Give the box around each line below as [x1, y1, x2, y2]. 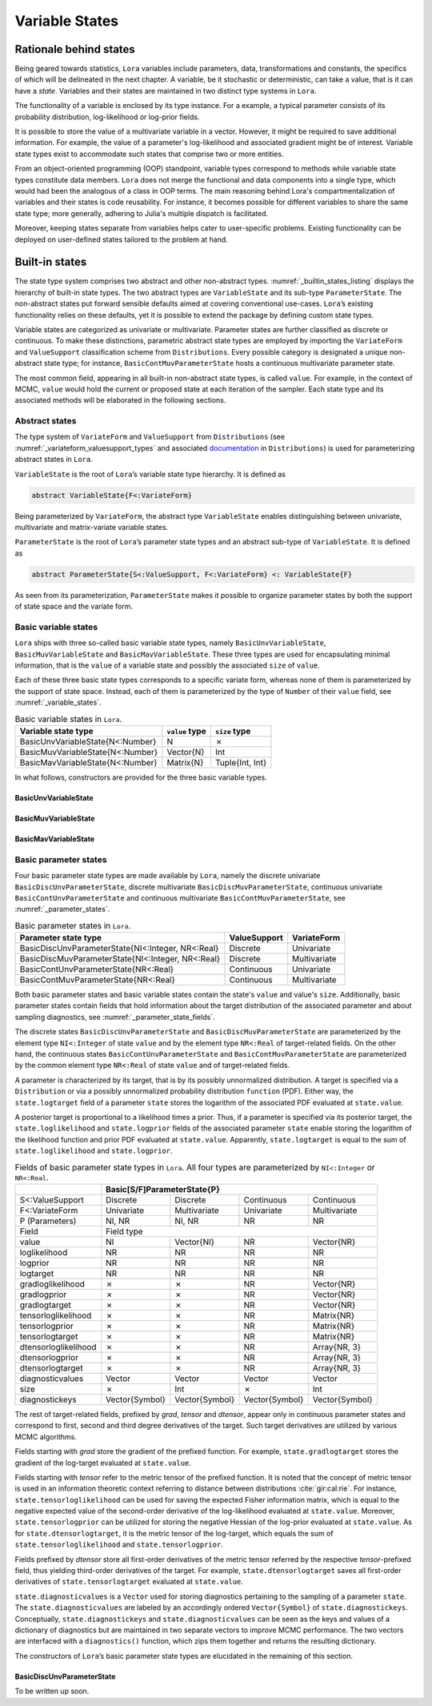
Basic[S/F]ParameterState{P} [105, 1183, 220, 1194]
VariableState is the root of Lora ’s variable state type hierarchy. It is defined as [14, 469, 286, 479]
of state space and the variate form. [14, 601, 134, 612]
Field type [105, 1226, 143, 1237]
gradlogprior [19, 1289, 67, 1300]
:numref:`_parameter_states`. [14, 905, 110, 914]
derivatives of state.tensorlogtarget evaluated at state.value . [14, 1577, 244, 1587]
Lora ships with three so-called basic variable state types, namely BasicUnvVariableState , [14, 638, 326, 648]
